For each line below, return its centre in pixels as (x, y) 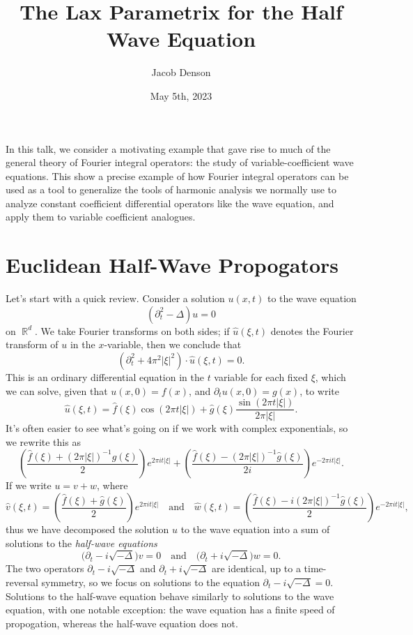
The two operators (45, 568)
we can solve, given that (57, 390)
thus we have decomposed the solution (87, 529)
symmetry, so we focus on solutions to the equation (150, 582)
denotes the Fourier (312, 330)
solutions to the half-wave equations (81, 543)
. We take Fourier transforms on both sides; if (132, 330)
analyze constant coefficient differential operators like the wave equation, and (170, 203)
